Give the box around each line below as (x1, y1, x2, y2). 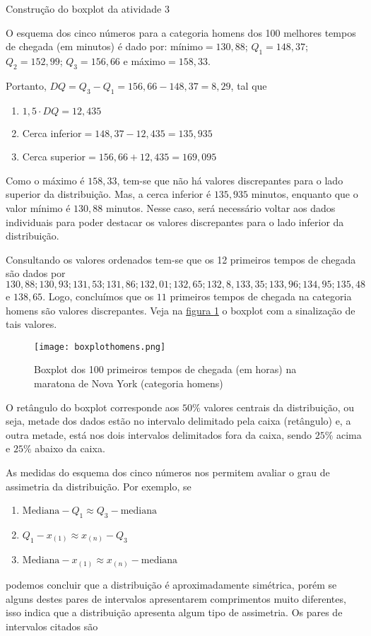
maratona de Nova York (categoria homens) (34, 375, 223, 390)
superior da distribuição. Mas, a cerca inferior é (6, 187, 211, 201)
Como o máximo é (6, 172, 85, 187)
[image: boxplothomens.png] (34, 341, 166, 352)
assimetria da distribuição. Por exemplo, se (6, 478, 192, 493)
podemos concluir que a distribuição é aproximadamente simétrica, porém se (6, 577, 337, 591)
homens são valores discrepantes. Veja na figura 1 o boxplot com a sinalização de (6, 302, 355, 317)
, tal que (230, 78, 267, 93)
